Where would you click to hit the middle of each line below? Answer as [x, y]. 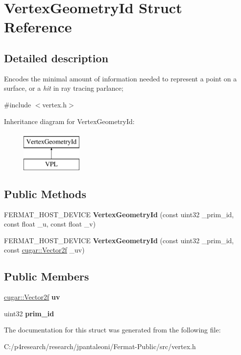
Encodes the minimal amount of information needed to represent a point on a [120, 78]
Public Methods [45, 193]
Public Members [47, 276]
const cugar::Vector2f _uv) [44, 250]
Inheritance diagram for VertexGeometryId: [69, 121]
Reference [38, 27]
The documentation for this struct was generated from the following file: [112, 330]
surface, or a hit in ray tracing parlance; [64, 88]
